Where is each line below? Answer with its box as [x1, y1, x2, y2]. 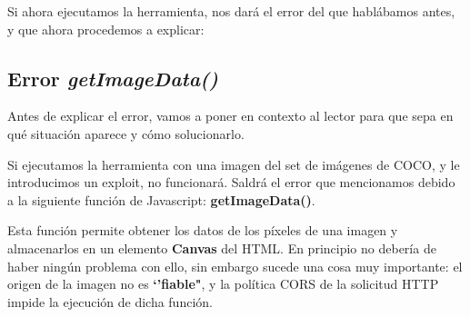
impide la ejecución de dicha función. [7, 292, 213, 311]
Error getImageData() [7, 64, 218, 92]
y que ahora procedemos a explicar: [7, 19, 205, 38]
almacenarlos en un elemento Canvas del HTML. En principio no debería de [7, 238, 436, 257]
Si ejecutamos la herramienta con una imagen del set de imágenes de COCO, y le [7, 154, 460, 173]
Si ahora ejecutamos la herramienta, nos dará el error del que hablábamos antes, [7, 2, 455, 20]
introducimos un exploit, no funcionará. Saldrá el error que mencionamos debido [7, 173, 455, 192]
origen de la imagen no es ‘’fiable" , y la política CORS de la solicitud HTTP [7, 274, 439, 293]
